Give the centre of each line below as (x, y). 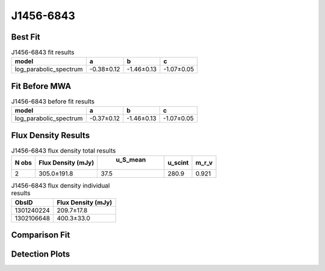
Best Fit (26, 37)
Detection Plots (41, 254)
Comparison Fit (41, 235)
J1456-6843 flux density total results (63, 151)
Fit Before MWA (41, 86)
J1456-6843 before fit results (53, 102)
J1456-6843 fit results (43, 52)
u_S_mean (131, 160)
